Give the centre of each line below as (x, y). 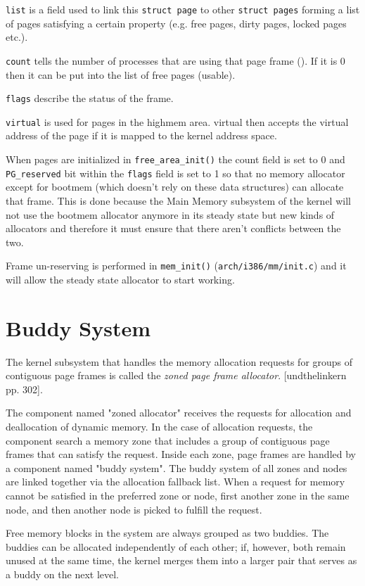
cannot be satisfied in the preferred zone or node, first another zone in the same (178, 495)
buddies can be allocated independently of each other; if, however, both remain (176, 546)
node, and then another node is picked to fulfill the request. (134, 509)
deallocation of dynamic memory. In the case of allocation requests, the (159, 427)
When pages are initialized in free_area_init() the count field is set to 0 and (175, 159)
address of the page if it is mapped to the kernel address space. (141, 135)
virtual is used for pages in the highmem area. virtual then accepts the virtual (177, 121)
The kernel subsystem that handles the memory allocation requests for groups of (179, 361)
